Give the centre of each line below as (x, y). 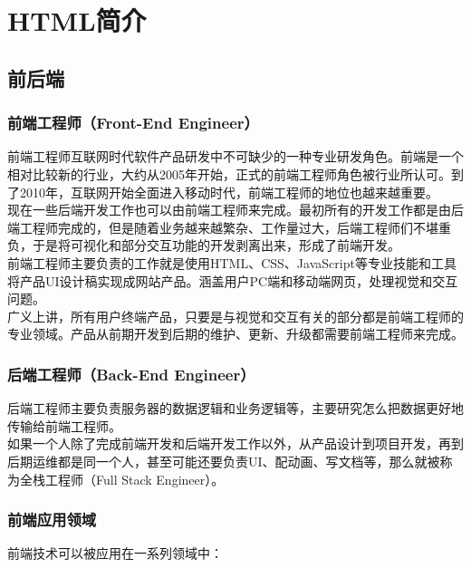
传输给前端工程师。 (64, 425)
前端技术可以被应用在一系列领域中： (115, 553)
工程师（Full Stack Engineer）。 (135, 479)
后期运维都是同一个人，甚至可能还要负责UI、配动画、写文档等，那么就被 (224, 461)
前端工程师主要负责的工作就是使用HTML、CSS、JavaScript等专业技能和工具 (232, 262)
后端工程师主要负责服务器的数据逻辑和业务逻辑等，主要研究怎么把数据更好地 (235, 408)
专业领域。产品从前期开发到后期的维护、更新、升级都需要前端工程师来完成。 (235, 334)
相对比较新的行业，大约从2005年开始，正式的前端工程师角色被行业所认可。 (229, 173)
